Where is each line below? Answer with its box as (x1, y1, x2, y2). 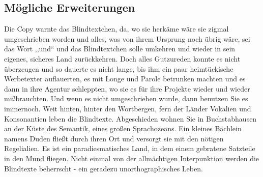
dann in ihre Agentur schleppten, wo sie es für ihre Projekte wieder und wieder (4, 83, 250, 94)
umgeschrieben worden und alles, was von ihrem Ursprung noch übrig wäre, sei (4, 33, 250, 44)
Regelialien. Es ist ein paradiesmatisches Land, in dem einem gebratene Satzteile (4, 143, 255, 154)
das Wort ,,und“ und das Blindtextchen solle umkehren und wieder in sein (4, 43, 236, 54)
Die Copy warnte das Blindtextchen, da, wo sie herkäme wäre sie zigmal (4, 23, 229, 34)
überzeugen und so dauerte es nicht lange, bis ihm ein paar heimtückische (4, 63, 233, 74)
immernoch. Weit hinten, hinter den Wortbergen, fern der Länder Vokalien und (4, 103, 251, 113)
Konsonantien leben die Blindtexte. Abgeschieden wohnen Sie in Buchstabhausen (4, 113, 257, 124)
